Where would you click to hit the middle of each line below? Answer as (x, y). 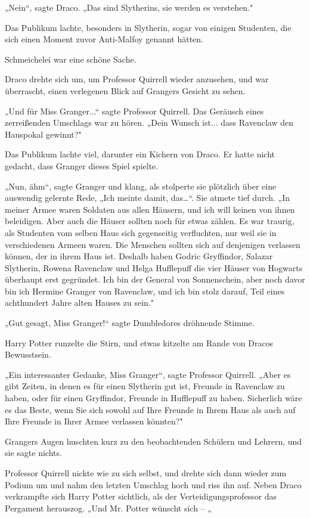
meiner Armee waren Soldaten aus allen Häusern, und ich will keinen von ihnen (150, 209)
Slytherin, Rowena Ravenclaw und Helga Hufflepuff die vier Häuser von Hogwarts (154, 267)
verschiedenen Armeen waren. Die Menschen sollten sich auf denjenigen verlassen (153, 244)
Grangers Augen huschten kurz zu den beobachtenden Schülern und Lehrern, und (154, 441)
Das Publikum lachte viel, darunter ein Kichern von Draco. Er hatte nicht (140, 154)
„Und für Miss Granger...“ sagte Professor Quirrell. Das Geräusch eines (134, 111)
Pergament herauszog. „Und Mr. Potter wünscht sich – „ (108, 508)
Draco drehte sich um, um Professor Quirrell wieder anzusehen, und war (137, 79)
